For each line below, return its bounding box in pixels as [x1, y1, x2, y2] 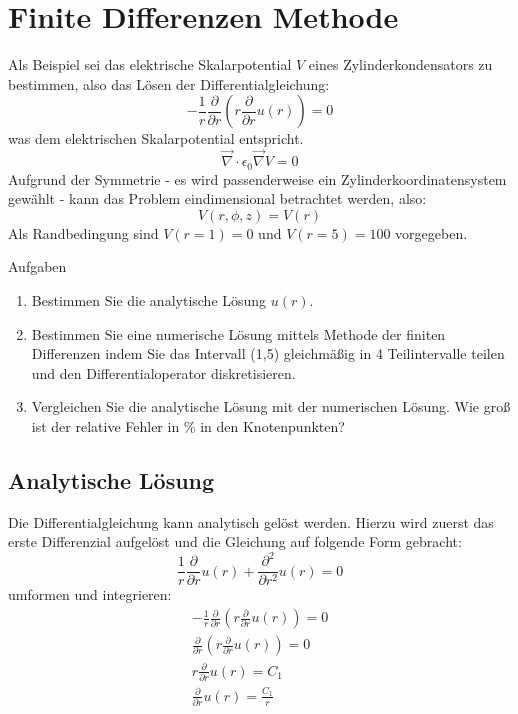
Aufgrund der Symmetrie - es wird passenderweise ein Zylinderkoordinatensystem [8, 168, 507, 189]
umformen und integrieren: [8, 584, 172, 605]
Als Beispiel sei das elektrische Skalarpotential [8, 54, 292, 75]
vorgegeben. [395, 222, 468, 243]
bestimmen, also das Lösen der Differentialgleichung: [8, 73, 330, 94]
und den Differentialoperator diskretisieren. [31, 362, 296, 383]
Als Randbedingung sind [8, 222, 159, 243]
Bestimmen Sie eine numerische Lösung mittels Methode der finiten [31, 323, 446, 344]
